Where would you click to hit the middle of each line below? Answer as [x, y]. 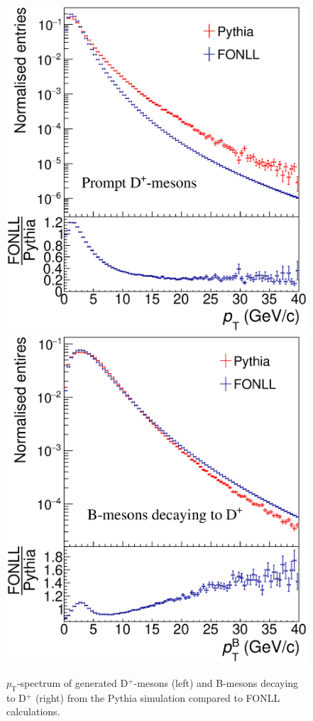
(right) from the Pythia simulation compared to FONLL [158, 697]
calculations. [33, 711]
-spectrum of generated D [72, 683]
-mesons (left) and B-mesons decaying [216, 683]
